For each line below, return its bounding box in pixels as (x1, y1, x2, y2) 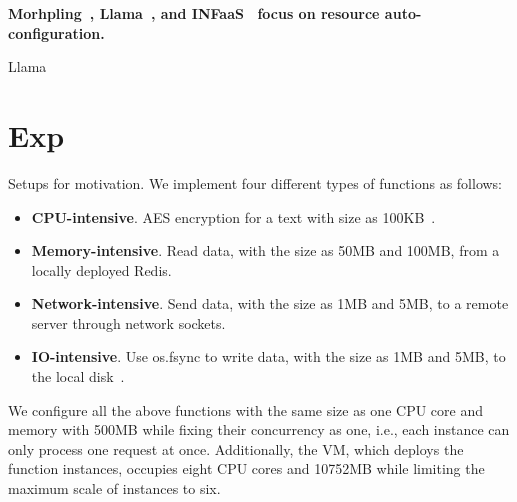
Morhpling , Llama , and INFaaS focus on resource (8, 3, 380, 23)
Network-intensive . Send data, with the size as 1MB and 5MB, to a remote (31, 293, 509, 314)
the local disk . (31, 366, 125, 387)
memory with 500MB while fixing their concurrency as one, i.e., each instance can (8, 419, 510, 440)
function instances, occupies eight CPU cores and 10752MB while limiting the (8, 458, 485, 479)
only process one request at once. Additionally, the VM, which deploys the (8, 438, 464, 459)
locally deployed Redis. (31, 259, 172, 280)
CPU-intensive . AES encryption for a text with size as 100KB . (31, 206, 436, 227)
